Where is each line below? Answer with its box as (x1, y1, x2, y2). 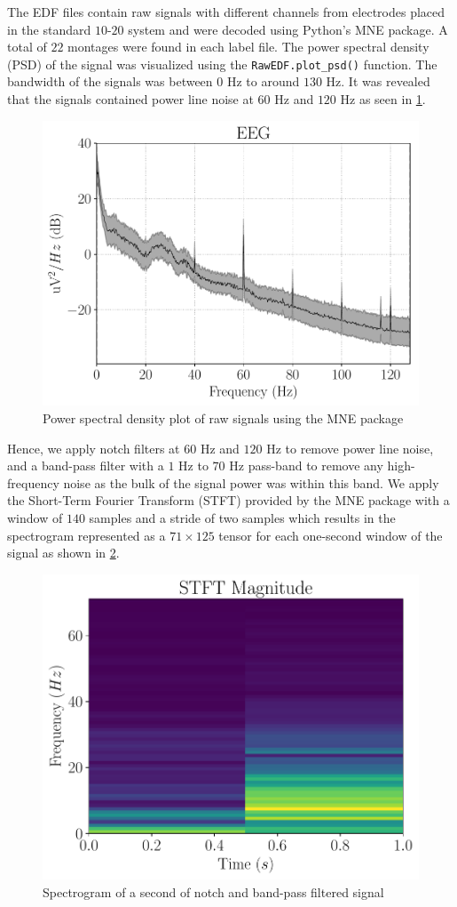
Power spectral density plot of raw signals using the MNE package (43, 409, 404, 428)
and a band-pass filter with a (7, 456, 164, 475)
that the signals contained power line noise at (7, 90, 254, 108)
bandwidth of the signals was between (7, 72, 213, 91)
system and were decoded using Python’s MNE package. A (128, 20, 448, 38)
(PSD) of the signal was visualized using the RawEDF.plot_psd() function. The (7, 54, 437, 73)
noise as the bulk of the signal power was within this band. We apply (63, 473, 439, 492)
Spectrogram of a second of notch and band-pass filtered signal (43, 882, 384, 901)
